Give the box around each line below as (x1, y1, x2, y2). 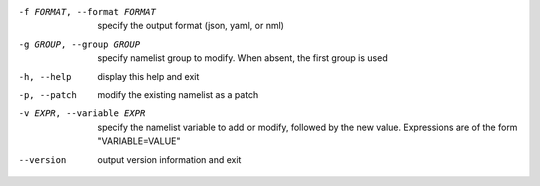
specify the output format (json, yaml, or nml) (97, 20, 285, 32)
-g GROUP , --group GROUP (18, 38, 140, 50)
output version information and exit (97, 153, 242, 165)
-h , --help (18, 71, 72, 82)
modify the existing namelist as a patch (97, 88, 259, 100)
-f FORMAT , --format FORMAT (18, 6, 157, 17)
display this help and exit (97, 70, 200, 82)
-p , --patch (18, 89, 77, 100)
